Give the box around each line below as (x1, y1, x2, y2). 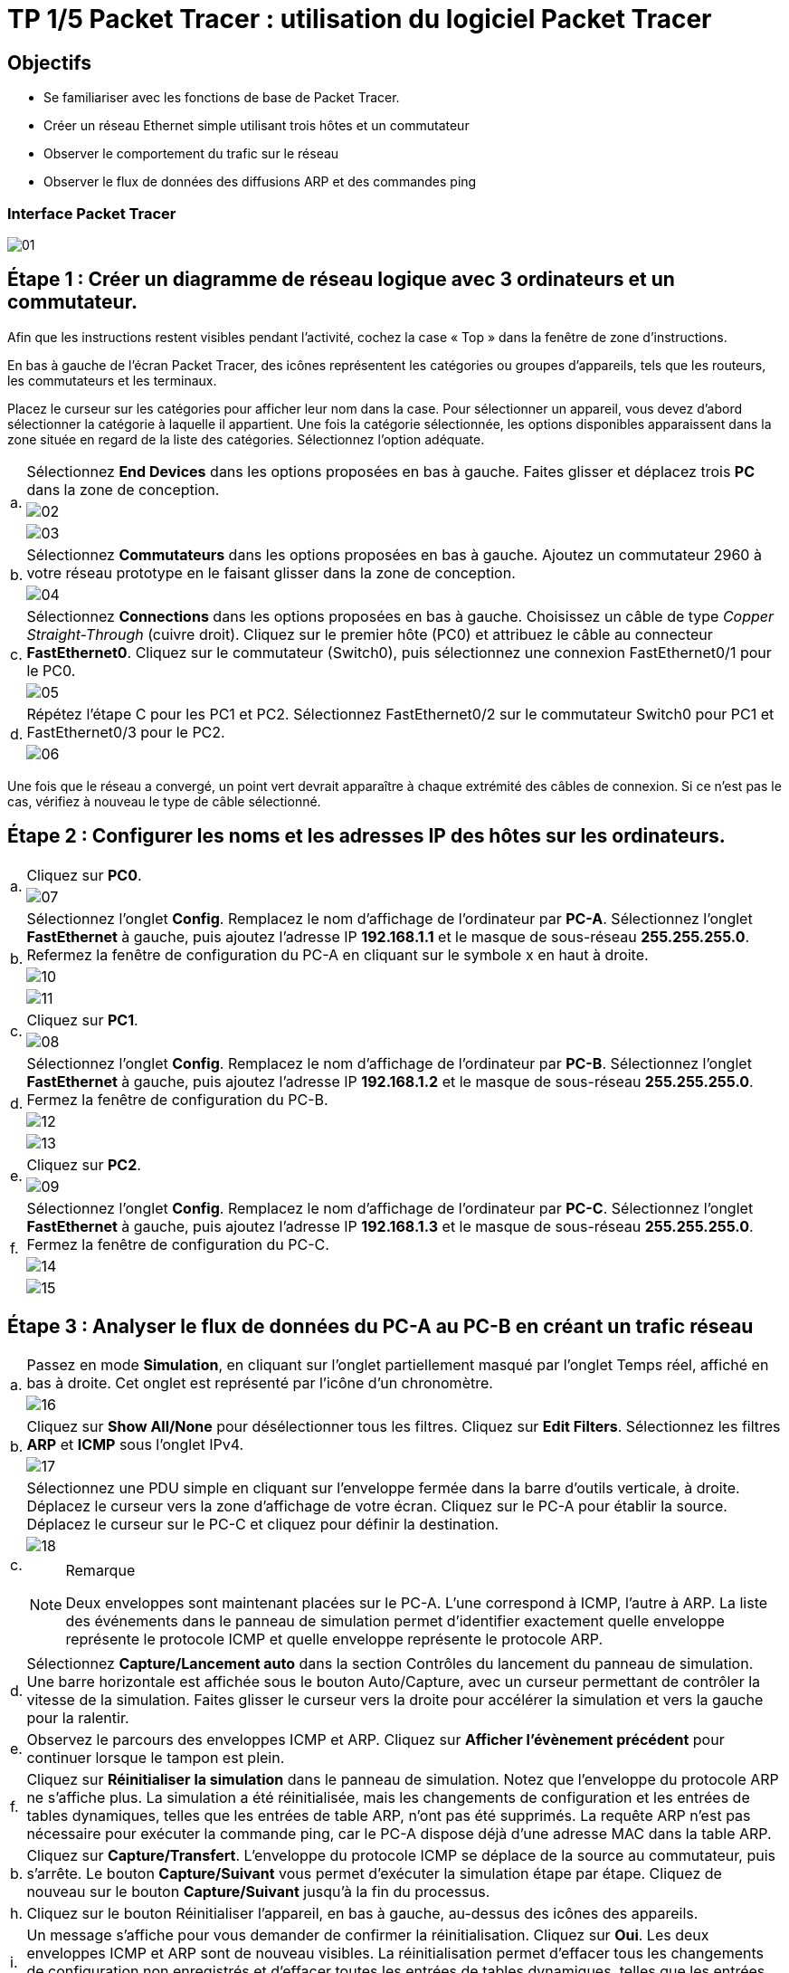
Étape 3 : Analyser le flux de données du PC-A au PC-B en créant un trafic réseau (7, 1315, 754, 1339)
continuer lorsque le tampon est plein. (26, 1749, 285, 1768)
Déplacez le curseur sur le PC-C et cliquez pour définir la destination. (26, 1515, 499, 1534)
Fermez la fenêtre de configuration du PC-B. (26, 1090, 328, 1109)
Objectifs (7, 51, 92, 74)
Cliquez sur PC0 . (26, 865, 142, 884)
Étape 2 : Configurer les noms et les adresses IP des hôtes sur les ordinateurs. (7, 824, 726, 848)
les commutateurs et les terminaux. (7, 372, 217, 388)
